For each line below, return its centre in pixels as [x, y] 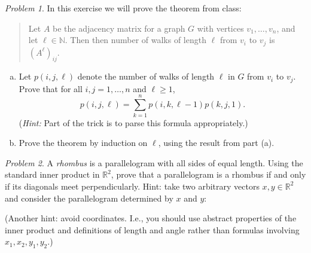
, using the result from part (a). [216, 143]
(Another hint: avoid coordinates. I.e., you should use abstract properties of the [151, 218]
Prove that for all [51, 88]
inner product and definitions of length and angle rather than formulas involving [152, 229]
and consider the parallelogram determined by [89, 198]
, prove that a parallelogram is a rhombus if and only [208, 174]
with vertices [220, 28]
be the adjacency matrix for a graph [119, 28]
